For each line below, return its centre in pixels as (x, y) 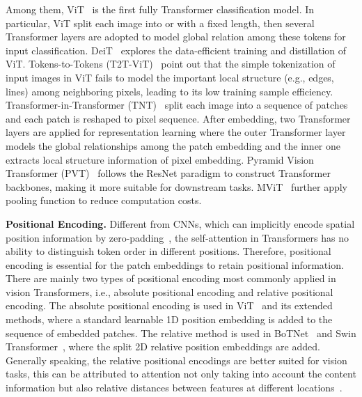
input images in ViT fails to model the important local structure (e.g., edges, (170, 77)
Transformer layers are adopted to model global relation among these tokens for (176, 37)
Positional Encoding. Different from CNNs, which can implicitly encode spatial (180, 223)
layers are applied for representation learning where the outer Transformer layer (176, 132)
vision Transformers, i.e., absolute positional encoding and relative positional (170, 291)
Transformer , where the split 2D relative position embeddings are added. (163, 347)
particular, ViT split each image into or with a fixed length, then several (160, 23)
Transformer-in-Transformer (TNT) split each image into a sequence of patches (177, 105)
